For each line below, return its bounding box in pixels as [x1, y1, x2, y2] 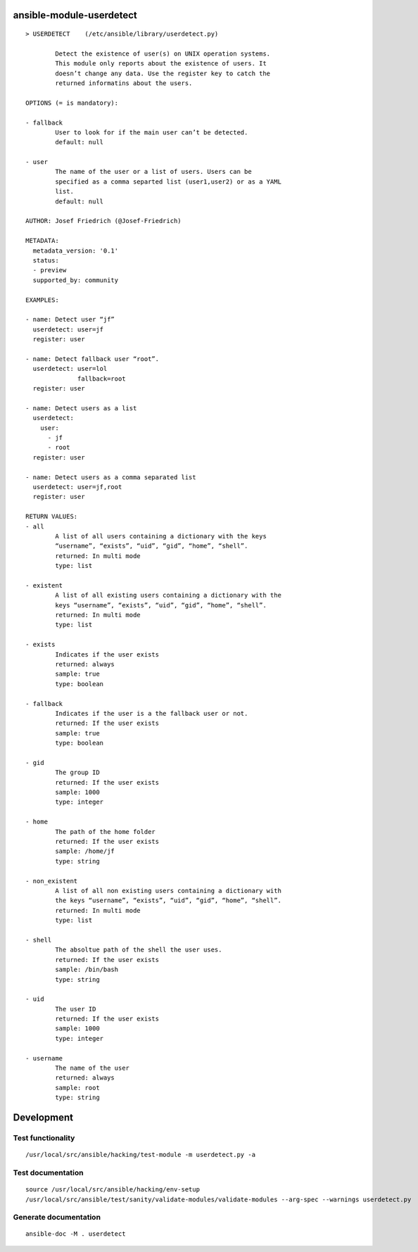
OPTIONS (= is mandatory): [25, 99, 119, 107]
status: [32, 257, 59, 264]
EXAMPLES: [25, 296, 59, 304]
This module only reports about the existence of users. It [55, 60, 267, 68]
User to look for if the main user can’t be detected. [55, 128, 248, 137]
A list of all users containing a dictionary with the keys [55, 532, 267, 540]
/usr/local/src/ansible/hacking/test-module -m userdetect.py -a [25, 1151, 256, 1159]
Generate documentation [13, 1213, 101, 1222]
